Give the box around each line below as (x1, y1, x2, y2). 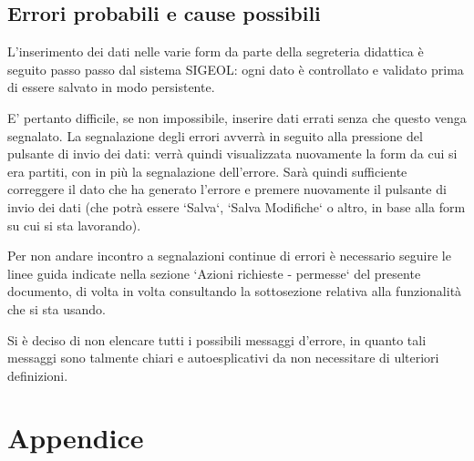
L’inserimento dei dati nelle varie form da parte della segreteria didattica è (7, 42, 424, 61)
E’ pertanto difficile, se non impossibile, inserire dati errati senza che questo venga (7, 108, 467, 127)
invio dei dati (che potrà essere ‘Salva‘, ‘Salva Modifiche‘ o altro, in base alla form (7, 197, 466, 216)
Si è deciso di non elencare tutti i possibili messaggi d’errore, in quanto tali (7, 330, 427, 349)
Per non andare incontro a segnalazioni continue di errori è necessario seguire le (7, 246, 451, 265)
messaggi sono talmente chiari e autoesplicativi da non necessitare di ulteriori (7, 348, 439, 367)
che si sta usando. (7, 299, 106, 318)
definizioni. (7, 365, 68, 384)
